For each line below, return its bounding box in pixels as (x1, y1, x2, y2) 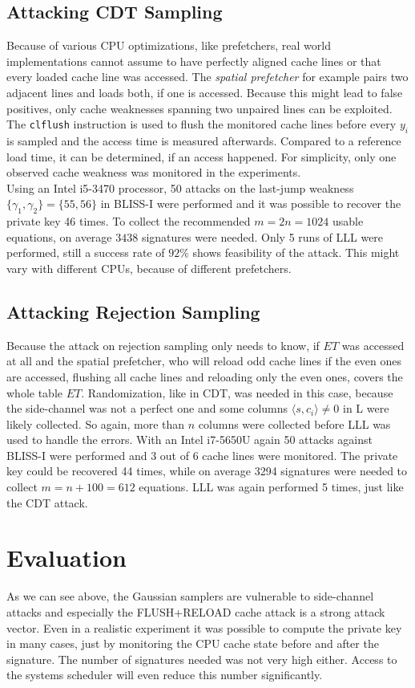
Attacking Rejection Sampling (6, 299, 260, 324)
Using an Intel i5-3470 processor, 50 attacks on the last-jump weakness (6, 179, 354, 196)
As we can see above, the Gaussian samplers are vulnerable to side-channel (6, 588, 374, 605)
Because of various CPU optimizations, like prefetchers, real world (6, 37, 331, 54)
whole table (6, 384, 62, 401)
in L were (343, 400, 389, 417)
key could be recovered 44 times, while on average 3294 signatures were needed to (6, 462, 408, 479)
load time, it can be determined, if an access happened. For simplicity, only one (6, 148, 397, 165)
